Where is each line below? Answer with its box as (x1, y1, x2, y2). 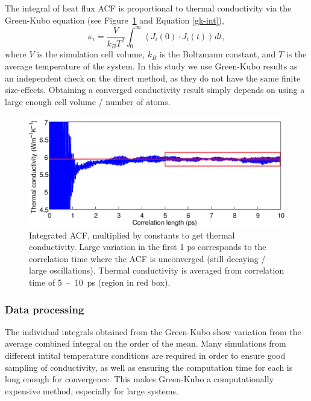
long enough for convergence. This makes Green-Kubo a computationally (5, 373, 274, 385)
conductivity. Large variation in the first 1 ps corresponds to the (29, 240, 266, 253)
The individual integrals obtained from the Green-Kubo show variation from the (5, 325, 301, 338)
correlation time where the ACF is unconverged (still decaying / (29, 252, 266, 265)
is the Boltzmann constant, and (159, 48, 276, 60)
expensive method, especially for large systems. (5, 384, 178, 397)
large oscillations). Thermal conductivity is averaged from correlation (29, 264, 284, 277)
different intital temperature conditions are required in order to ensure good (5, 349, 286, 362)
